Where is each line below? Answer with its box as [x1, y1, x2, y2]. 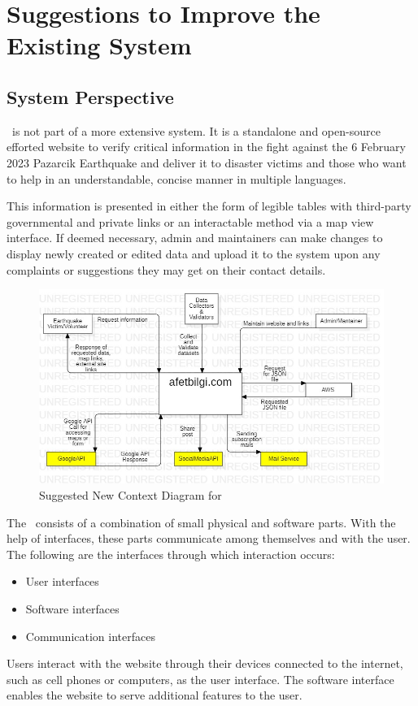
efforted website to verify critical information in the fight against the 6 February [7, 138, 406, 155]
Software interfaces [25, 600, 120, 617]
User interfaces [25, 573, 99, 590]
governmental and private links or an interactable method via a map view [7, 213, 374, 230]
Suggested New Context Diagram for [39, 487, 222, 504]
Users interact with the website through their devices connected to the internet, [7, 655, 403, 672]
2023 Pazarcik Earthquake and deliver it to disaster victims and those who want [7, 154, 407, 171]
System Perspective [7, 84, 174, 109]
